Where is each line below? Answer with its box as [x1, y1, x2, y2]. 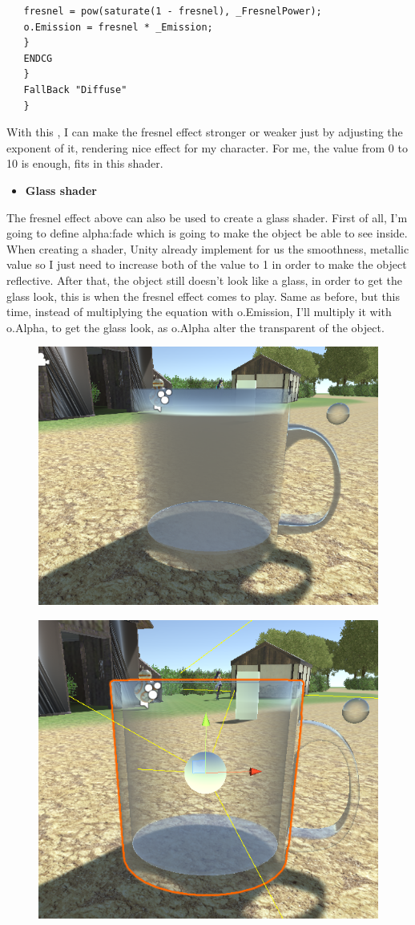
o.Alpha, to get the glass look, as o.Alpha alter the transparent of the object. [6, 318, 385, 335]
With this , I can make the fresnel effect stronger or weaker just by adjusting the [6, 124, 403, 140]
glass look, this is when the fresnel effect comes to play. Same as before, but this [6, 287, 401, 304]
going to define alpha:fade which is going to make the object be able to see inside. [6, 225, 408, 241]
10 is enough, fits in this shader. [6, 155, 163, 172]
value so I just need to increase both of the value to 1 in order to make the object [6, 256, 407, 273]
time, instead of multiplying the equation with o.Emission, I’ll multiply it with [6, 303, 392, 320]
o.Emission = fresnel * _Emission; [23, 21, 213, 33]
